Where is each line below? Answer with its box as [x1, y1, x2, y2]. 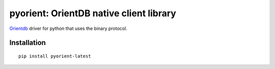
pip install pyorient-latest [18, 53, 91, 59]
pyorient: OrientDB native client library [9, 8, 177, 19]
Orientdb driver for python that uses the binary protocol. [9, 25, 127, 31]
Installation [9, 39, 46, 47]
